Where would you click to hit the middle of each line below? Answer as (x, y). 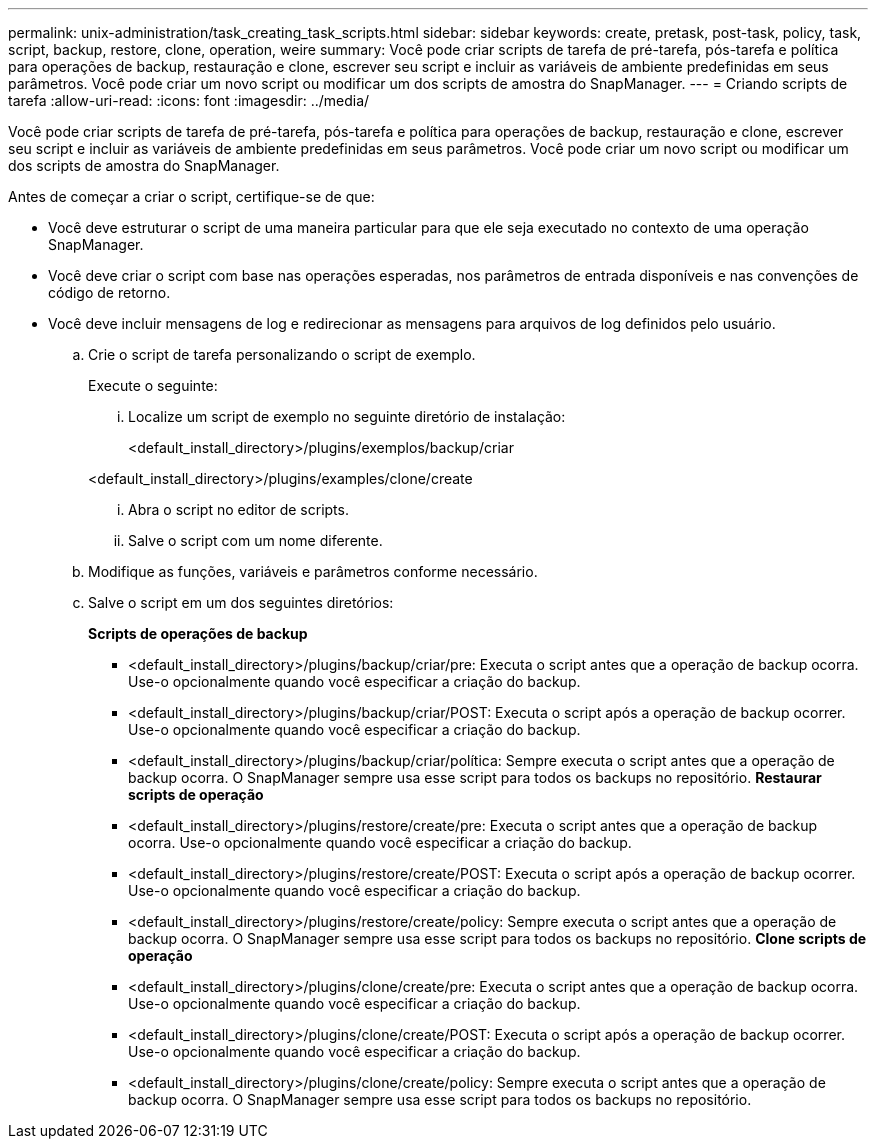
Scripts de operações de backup (198, 633)
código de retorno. (109, 292)
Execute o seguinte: (153, 385)
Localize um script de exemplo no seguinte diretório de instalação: (347, 416)
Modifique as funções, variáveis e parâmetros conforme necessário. (313, 571)
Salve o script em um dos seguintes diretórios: (241, 602)
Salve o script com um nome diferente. (255, 540)
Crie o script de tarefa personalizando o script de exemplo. (282, 354)
